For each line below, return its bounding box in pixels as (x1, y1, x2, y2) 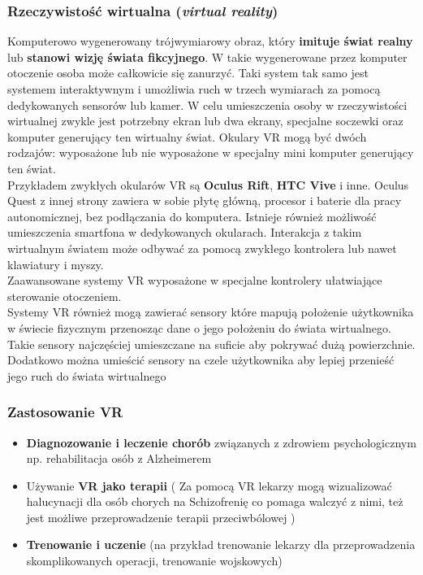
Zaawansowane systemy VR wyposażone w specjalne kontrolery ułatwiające (7, 272, 382, 289)
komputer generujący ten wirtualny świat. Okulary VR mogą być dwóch (7, 128, 367, 145)
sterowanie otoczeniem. (7, 287, 122, 304)
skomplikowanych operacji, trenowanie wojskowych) (26, 552, 283, 569)
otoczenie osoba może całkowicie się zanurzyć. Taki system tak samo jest (7, 64, 369, 81)
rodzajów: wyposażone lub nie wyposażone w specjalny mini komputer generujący (7, 144, 414, 161)
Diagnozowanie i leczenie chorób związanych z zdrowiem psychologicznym (26, 433, 417, 451)
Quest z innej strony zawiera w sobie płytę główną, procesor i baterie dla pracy (7, 192, 402, 209)
